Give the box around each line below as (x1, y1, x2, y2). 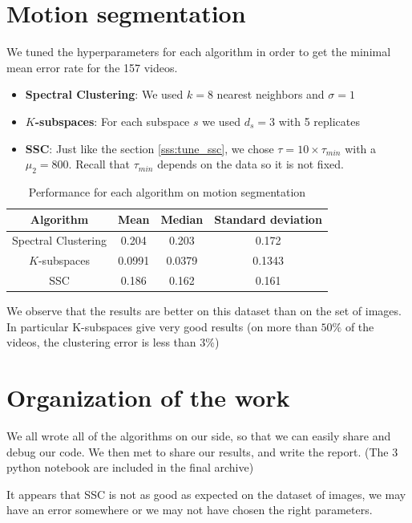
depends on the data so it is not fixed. (157, 156, 344, 172)
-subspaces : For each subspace (34, 112, 190, 129)
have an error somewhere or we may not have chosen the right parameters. (6, 501, 373, 518)
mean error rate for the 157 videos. (6, 59, 178, 75)
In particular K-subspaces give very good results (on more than (6, 318, 317, 334)
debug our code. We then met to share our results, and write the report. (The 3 (6, 443, 398, 460)
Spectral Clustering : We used (25, 86, 184, 103)
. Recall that (68, 156, 131, 172)
